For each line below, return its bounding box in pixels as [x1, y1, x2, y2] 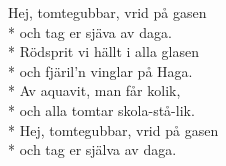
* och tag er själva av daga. [8, 139, 177, 160]
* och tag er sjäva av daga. [8, 21, 172, 42]
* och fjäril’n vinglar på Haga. [8, 60, 193, 81]
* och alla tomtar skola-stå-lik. [8, 99, 195, 120]
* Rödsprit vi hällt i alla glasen [8, 41, 199, 62]
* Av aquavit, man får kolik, [8, 80, 181, 101]
